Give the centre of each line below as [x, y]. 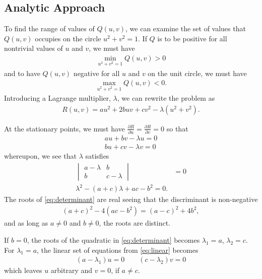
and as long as [26, 223]
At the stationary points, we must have [64, 128]
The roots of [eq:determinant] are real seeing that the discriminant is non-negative [131, 199]
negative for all [96, 73]
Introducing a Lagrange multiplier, [57, 98]
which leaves [23, 270]
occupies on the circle [68, 38]
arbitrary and [72, 270]
